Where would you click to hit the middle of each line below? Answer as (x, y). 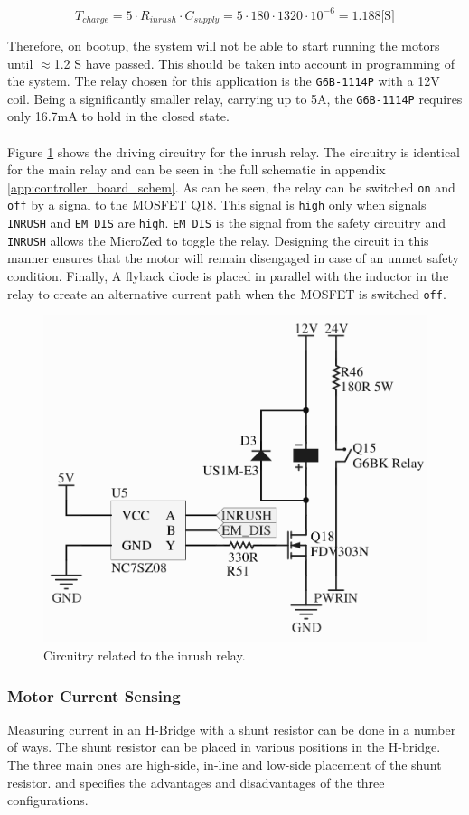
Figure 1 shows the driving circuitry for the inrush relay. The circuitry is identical (234, 151)
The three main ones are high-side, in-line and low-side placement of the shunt (225, 765)
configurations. (48, 800)
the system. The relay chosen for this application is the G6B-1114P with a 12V (224, 81)
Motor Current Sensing (94, 695)
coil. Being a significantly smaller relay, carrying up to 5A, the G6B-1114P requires (235, 98)
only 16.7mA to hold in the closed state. (118, 116)
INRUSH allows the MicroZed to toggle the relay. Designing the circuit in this (218, 240)
